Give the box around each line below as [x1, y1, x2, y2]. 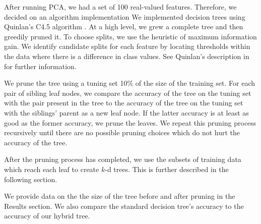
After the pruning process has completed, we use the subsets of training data [4, 154, 241, 164]
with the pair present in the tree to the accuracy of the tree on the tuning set [4, 97, 243, 108]
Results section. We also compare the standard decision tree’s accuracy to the [4, 200, 244, 211]
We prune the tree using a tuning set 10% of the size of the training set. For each [4, 78, 255, 88]
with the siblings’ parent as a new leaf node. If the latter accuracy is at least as [4, 107, 249, 118]
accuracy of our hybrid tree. [4, 210, 90, 221]
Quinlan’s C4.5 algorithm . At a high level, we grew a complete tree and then [4, 21, 243, 32]
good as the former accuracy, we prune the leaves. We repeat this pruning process [4, 117, 256, 128]
